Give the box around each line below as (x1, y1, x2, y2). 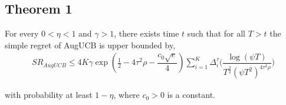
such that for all (187, 27, 245, 40)
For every (5, 27, 39, 40)
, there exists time (114, 27, 179, 40)
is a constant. (167, 88, 215, 101)
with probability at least (5, 88, 93, 101)
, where (113, 88, 140, 101)
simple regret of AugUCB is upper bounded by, (5, 38, 176, 51)
